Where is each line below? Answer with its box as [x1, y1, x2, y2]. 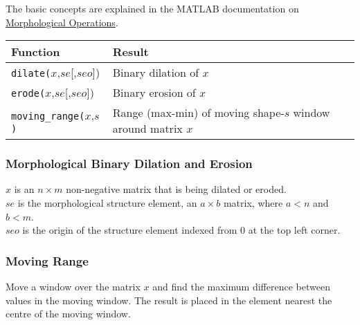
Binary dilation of [112, 64, 199, 81]
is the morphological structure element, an [17, 196, 197, 210]
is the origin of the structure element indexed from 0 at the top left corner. [22, 223, 341, 237]
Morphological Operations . [6, 15, 118, 29]
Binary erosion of [112, 84, 196, 101]
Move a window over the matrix [6, 279, 141, 293]
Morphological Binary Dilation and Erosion [6, 155, 253, 172]
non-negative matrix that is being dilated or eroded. [66, 182, 287, 196]
